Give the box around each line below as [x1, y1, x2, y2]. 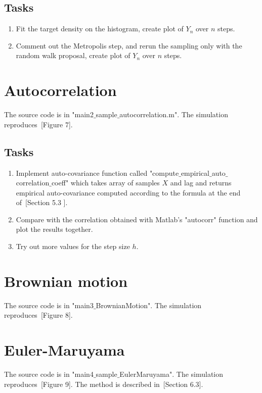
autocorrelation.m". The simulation [119, 109, 228, 120]
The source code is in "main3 [4, 300, 94, 310]
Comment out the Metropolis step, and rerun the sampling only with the [16, 40, 242, 51]
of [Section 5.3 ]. [16, 197, 68, 208]
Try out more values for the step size [16, 241, 130, 252]
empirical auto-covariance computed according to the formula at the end [16, 187, 241, 198]
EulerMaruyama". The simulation [119, 369, 224, 379]
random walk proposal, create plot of [16, 50, 130, 61]
